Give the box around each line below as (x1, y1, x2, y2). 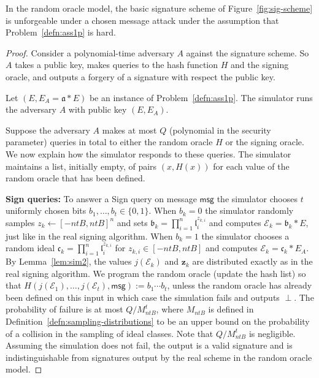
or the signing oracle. (225, 135, 304, 148)
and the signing (231, 58, 289, 71)
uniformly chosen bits (6, 204, 86, 217)
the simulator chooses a (201, 229, 290, 242)
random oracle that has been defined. (6, 172, 145, 184)
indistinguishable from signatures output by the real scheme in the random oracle (6, 350, 312, 363)
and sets (117, 216, 148, 229)
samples (6, 216, 35, 229)
